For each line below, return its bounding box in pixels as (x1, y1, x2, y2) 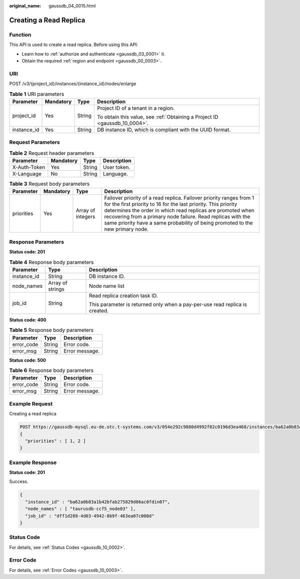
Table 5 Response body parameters (9, 326, 93, 333)
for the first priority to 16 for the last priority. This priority (104, 200, 237, 207)
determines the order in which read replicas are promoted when (104, 207, 254, 214)
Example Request (9, 400, 52, 407)
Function (9, 31, 31, 38)
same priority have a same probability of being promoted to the (104, 219, 253, 226)
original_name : (9, 3, 41, 8)
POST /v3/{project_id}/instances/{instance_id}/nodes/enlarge (9, 80, 136, 87)
